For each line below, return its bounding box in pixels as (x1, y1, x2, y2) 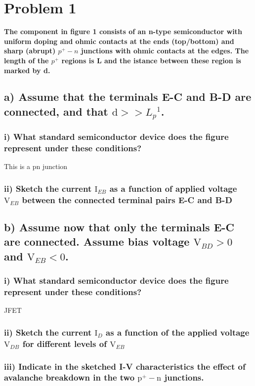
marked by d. (4, 65, 50, 75)
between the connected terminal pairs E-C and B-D (22, 193, 232, 206)
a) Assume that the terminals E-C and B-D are (4, 89, 252, 104)
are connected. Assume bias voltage (4, 234, 190, 249)
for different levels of (22, 337, 107, 349)
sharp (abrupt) (4, 45, 56, 56)
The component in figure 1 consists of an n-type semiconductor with (4, 26, 242, 37)
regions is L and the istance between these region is (61, 55, 241, 65)
